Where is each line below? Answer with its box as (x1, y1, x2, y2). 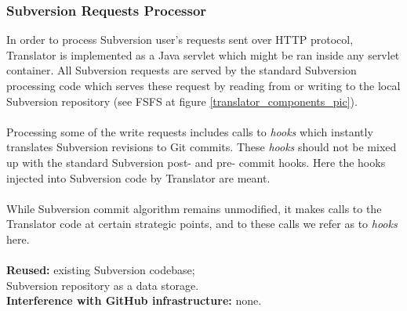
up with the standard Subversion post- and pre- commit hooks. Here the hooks (6, 154, 386, 170)
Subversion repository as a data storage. (6, 277, 199, 293)
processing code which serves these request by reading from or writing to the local (6, 78, 401, 93)
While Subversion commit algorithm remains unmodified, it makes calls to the (6, 200, 382, 216)
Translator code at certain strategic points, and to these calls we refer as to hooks (6, 215, 398, 232)
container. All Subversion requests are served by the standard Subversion (6, 62, 357, 78)
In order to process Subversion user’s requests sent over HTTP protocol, (6, 31, 354, 48)
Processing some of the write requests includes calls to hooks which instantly (6, 123, 373, 139)
